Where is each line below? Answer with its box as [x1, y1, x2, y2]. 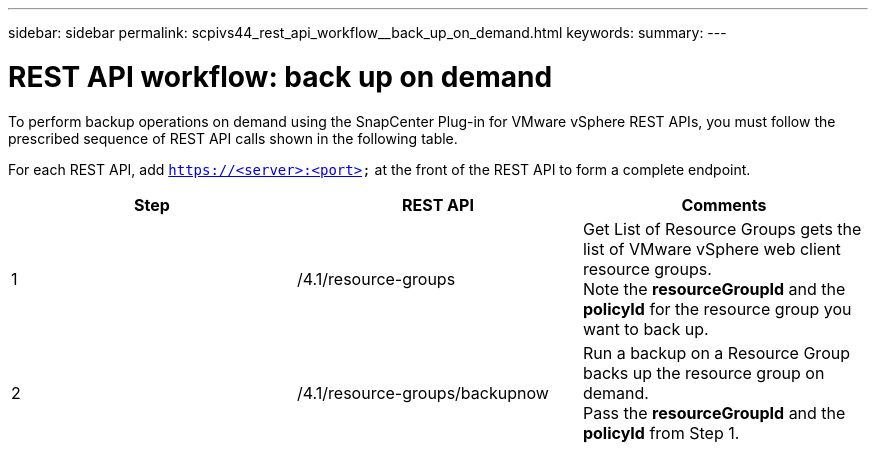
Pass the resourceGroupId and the [582, 402, 846, 423]
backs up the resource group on [582, 362, 825, 383]
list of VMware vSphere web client [582, 238, 841, 259]
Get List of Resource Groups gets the [582, 218, 862, 239]
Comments [681, 194, 767, 215]
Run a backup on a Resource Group [582, 342, 850, 363]
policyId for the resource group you [582, 298, 852, 319]
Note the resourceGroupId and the [582, 278, 846, 299]
